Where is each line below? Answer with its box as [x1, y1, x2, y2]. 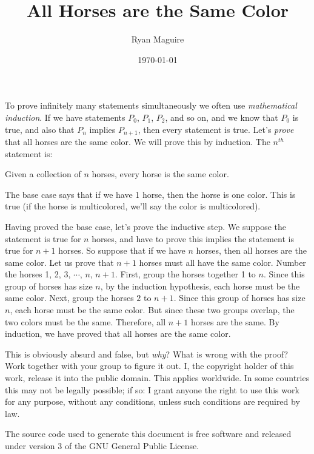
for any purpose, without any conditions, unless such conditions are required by [5, 395, 300, 408]
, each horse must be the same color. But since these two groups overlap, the [10, 303, 295, 316]
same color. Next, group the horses [5, 291, 134, 304]
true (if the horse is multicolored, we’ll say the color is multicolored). [5, 200, 261, 212]
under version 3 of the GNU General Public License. [5, 439, 199, 452]
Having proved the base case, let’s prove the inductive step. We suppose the [5, 220, 287, 232]
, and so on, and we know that [165, 110, 278, 123]
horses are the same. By [190, 315, 279, 328]
